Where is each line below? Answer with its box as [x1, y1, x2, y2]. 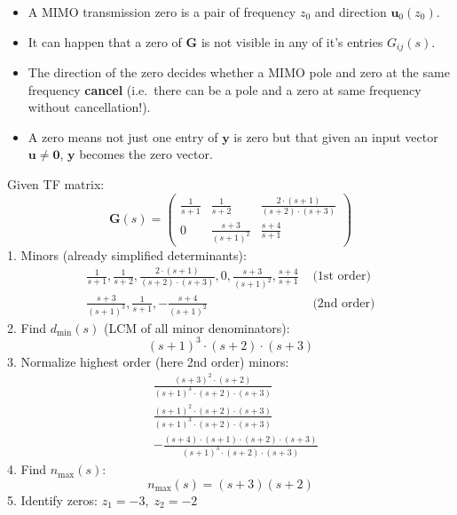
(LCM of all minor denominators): [103, 318, 290, 337]
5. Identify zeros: [7, 490, 98, 509]
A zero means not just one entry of [28, 127, 218, 146]
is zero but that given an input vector [233, 127, 438, 146]
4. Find [7, 460, 47, 479]
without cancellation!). [28, 98, 151, 116]
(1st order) [312, 270, 371, 283]
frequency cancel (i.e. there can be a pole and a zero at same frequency [28, 80, 422, 99]
